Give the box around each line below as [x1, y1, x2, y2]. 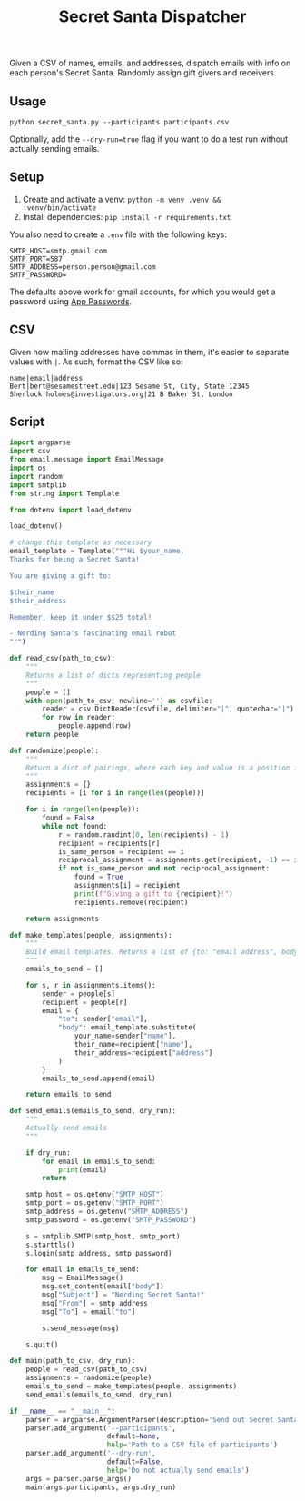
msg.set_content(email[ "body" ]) [42, 1282, 165, 1291]
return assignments [25, 914, 100, 923]
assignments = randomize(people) [25, 1374, 152, 1383]
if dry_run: [25, 1148, 71, 1158]
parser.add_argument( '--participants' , [25, 1424, 177, 1433]
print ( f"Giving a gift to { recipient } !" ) [74, 889, 233, 899]
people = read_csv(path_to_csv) [25, 1365, 148, 1374]
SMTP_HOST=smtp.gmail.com [9, 246, 107, 255]
